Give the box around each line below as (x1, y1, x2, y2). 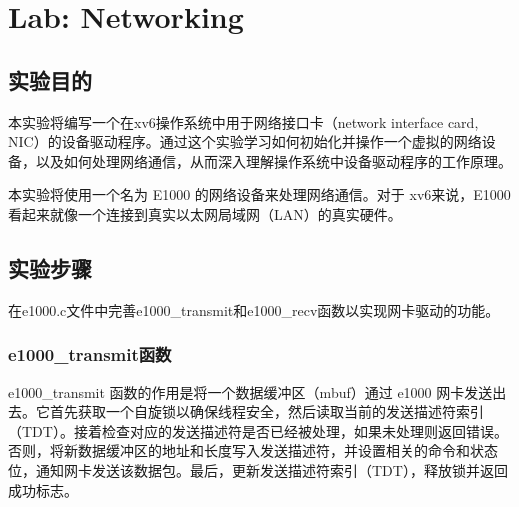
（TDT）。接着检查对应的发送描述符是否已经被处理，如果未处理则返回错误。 (8, 420, 508, 441)
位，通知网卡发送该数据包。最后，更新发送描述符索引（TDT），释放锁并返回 (8, 459, 508, 480)
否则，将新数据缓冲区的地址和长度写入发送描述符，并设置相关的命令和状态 (8, 440, 498, 461)
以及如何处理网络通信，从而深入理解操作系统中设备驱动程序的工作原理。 (35, 150, 512, 171)
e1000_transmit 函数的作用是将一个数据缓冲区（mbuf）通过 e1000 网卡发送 (8, 381, 493, 402)
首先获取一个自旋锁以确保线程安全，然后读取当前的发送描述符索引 (49, 401, 484, 422)
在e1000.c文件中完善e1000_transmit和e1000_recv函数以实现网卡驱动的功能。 (8, 299, 500, 320)
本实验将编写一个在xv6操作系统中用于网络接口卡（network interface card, (8, 111, 479, 132)
